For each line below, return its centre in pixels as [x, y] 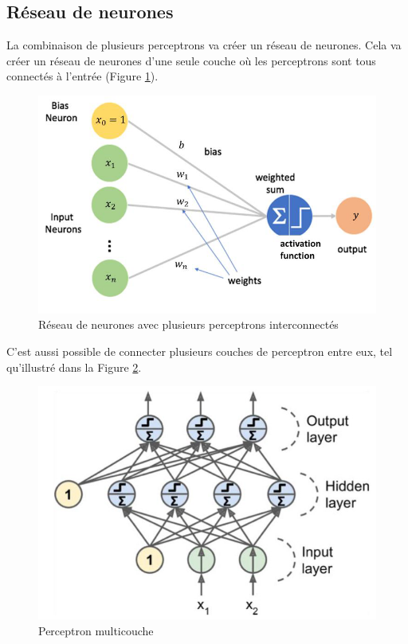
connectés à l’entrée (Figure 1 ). [82, 76]
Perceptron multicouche [96, 630]
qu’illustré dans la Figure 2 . [74, 367]
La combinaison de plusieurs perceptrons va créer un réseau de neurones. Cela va [204, 45]
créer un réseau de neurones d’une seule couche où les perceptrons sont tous [191, 60]
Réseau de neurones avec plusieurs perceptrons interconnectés [188, 324]
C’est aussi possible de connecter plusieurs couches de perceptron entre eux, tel [200, 351]
